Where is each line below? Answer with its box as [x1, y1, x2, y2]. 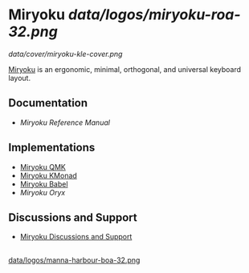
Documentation [8, 96, 88, 110]
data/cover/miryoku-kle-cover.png [8, 49, 123, 58]
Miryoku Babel [19, 179, 68, 189]
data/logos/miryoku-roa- [67, 6, 241, 24]
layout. [8, 73, 31, 82]
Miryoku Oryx [19, 187, 66, 197]
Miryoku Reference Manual [19, 118, 111, 127]
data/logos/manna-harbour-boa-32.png [8, 255, 141, 265]
